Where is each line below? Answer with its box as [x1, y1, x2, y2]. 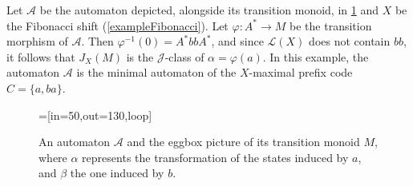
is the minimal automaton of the [76, 64, 237, 81]
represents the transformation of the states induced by [82, 148, 349, 165]
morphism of [6, 33, 68, 49]
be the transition [290, 17, 372, 34]
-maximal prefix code [249, 64, 353, 81]
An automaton [38, 133, 111, 150]
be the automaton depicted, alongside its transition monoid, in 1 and [39, 2, 379, 18]
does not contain [309, 33, 391, 49]
